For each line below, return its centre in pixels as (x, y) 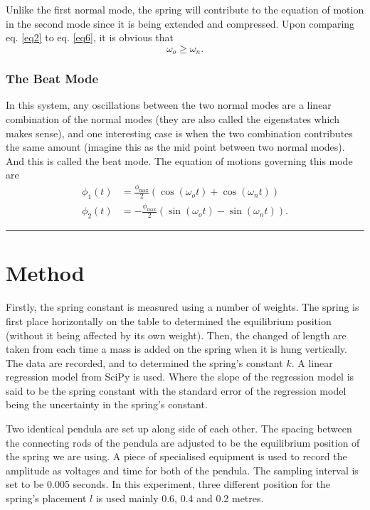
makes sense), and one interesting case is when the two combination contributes (179, 133)
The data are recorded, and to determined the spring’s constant (144, 362)
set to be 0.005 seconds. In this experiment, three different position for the (168, 484)
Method (45, 273)
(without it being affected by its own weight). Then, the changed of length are (176, 335)
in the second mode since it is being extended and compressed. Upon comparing (180, 23)
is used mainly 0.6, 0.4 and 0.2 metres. (180, 498)
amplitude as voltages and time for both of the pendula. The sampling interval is (182, 470)
